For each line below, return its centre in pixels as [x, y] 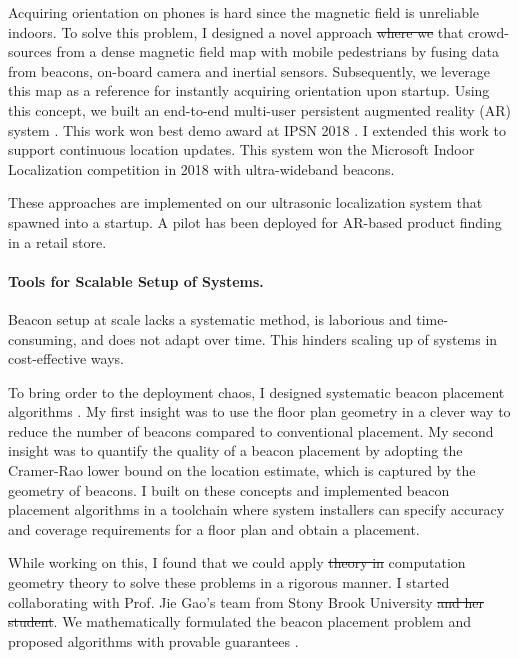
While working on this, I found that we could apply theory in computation [237, 562]
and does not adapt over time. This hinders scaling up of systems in [289, 338]
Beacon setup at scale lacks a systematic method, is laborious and [210, 318]
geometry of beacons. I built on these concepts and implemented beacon [229, 489]
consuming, [42, 338]
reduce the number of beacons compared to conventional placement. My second [251, 430]
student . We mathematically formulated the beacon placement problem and [239, 621]
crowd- [488, 31]
